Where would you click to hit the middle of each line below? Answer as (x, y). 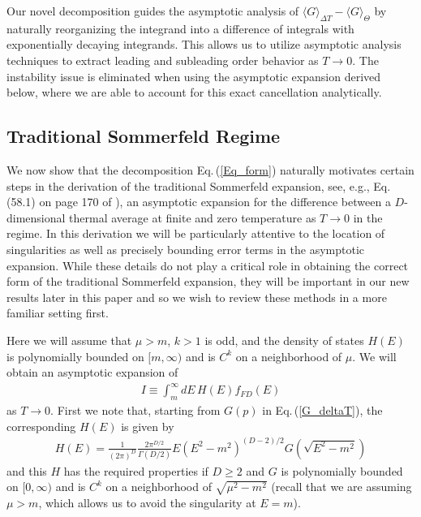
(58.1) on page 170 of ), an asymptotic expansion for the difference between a (199, 202)
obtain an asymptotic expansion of (92, 372)
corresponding (41, 426)
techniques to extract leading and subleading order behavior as (163, 60)
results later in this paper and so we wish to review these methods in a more (197, 297)
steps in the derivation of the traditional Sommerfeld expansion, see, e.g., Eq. (199, 185)
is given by (148, 426)
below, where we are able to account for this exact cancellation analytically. (194, 92)
